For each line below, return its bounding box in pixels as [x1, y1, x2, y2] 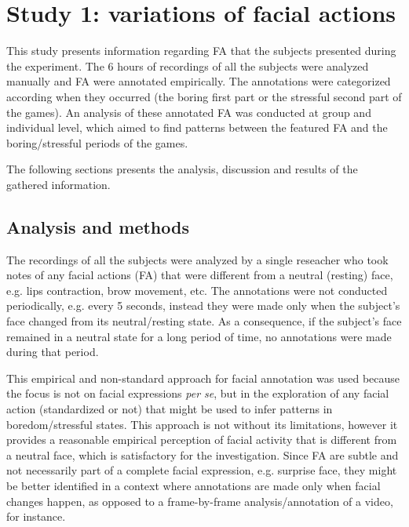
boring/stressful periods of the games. [6, 134, 188, 151]
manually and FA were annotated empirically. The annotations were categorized [6, 73, 391, 89]
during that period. [6, 343, 99, 360]
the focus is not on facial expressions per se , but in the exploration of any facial [6, 385, 389, 402]
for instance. [6, 508, 66, 525]
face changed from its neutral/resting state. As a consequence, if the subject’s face [6, 313, 402, 329]
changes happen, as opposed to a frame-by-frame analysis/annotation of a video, [6, 492, 393, 509]
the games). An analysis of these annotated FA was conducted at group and [6, 104, 371, 120]
